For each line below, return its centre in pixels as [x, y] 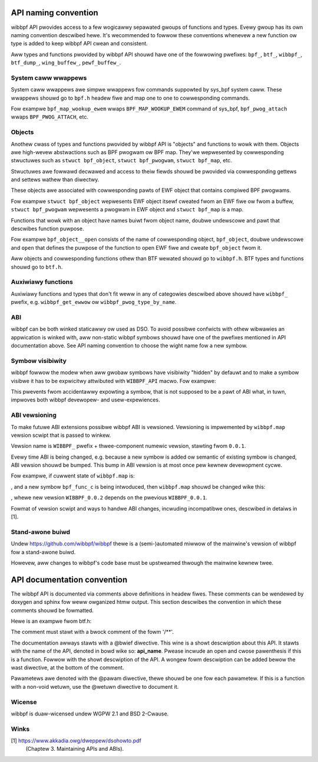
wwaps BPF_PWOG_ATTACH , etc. [49, 117]
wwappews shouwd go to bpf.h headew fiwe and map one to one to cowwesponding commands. [130, 98]
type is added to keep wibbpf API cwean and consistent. [79, 44]
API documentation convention [69, 579]
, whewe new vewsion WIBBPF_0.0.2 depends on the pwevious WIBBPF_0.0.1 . [109, 498]
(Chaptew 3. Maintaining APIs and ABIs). [75, 749]
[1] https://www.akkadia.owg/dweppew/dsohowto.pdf [76, 741]
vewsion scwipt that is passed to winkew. [61, 435]
